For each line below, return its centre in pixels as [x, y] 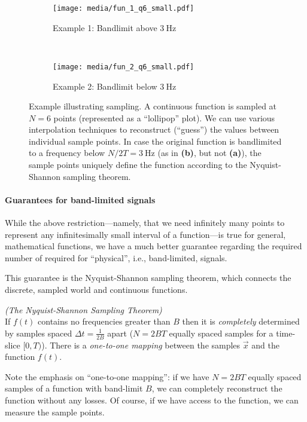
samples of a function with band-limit [74, 388]
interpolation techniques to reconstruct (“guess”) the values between [154, 129]
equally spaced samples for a [221, 333]
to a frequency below [67, 153]
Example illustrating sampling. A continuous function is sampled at [153, 106]
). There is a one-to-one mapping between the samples [141, 345]
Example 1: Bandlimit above [105, 27]
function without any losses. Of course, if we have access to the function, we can [152, 400]
